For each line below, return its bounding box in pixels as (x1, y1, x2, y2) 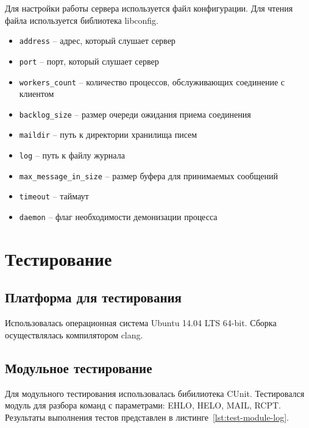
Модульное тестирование (5, 358, 152, 377)
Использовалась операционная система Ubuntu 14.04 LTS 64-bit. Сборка (5, 316, 277, 329)
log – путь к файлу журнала (19, 149, 125, 162)
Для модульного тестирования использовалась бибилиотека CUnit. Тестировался (5, 387, 305, 399)
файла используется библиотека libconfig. (5, 13, 159, 26)
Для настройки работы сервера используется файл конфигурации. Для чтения (5, 2, 293, 14)
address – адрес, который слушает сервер (19, 34, 176, 47)
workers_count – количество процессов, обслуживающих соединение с (19, 75, 285, 88)
